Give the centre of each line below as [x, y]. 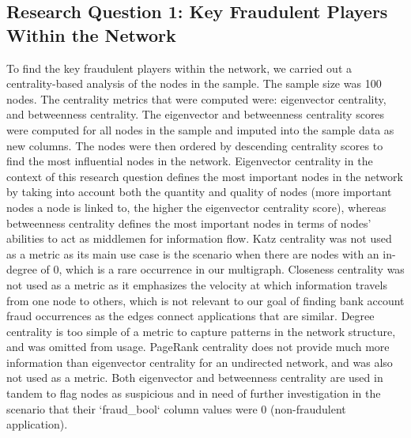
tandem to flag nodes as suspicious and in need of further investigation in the [194, 393]
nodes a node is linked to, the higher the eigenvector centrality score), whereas [196, 207]
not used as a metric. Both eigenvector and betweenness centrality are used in [195, 378]
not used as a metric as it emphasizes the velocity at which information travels [197, 284]
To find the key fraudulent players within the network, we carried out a [179, 68]
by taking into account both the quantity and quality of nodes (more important [199, 192]
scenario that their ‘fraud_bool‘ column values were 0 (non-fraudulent [176, 408]
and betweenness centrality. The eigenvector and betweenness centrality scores [196, 114]
